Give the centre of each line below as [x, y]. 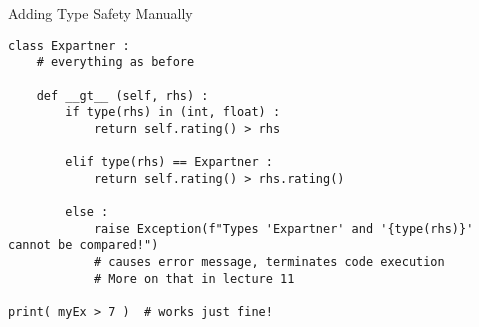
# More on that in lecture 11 [194, 278]
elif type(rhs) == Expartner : [169, 162]
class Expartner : [69, 45]
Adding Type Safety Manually [100, 13]
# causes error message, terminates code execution [269, 262]
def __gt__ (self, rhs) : [122, 95]
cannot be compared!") [83, 245]
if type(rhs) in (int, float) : [173, 112]
